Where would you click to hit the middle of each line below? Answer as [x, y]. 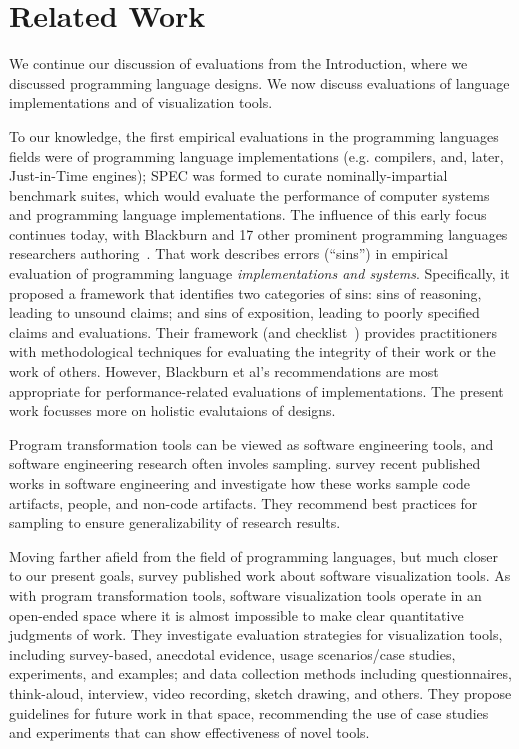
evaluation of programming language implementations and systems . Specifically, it [259, 273]
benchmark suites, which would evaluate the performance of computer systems [249, 194]
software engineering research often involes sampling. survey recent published [245, 463]
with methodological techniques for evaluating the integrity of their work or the [252, 351]
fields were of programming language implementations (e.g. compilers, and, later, [256, 155]
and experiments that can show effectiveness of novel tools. [189, 732]
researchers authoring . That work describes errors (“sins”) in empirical [228, 253]
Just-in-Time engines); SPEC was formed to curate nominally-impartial [228, 175]
